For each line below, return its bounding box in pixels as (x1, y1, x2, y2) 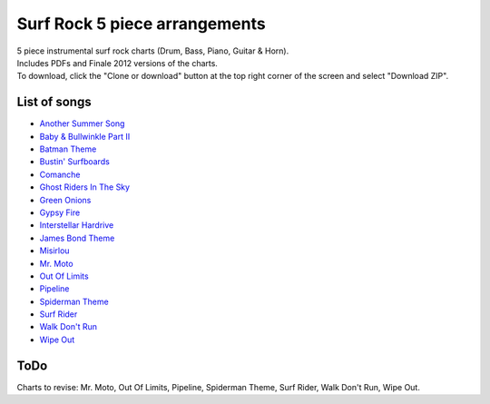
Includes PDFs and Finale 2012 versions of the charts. (16, 57, 218, 68)
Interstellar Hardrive (39, 220, 114, 231)
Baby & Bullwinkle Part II (39, 131, 131, 142)
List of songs (16, 94, 92, 110)
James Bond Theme (39, 232, 115, 243)
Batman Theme (39, 143, 97, 154)
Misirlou (39, 245, 70, 256)
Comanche (39, 169, 81, 180)
